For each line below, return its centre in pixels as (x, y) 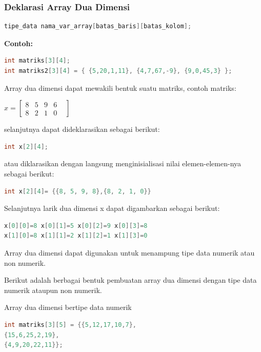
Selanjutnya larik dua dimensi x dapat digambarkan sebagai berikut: (112, 208)
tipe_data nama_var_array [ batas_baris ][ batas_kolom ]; (98, 26)
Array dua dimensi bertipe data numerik (68, 307)
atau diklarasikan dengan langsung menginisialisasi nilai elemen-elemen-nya (123, 163)
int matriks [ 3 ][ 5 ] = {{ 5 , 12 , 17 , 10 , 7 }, (70, 325)
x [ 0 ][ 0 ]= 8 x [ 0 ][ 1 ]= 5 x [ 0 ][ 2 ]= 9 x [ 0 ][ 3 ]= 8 (76, 226)
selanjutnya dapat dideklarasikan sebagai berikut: (82, 129)
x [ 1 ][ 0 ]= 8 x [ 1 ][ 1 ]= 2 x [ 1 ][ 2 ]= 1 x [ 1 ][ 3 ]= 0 (76, 236)
